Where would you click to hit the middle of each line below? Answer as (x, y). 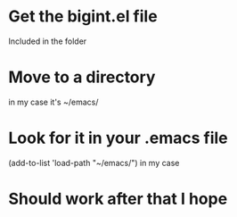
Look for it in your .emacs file (118, 138)
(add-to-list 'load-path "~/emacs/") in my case (94, 163)
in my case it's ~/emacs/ (53, 102)
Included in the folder (48, 41)
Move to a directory (82, 77)
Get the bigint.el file (83, 17)
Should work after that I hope (118, 199)
